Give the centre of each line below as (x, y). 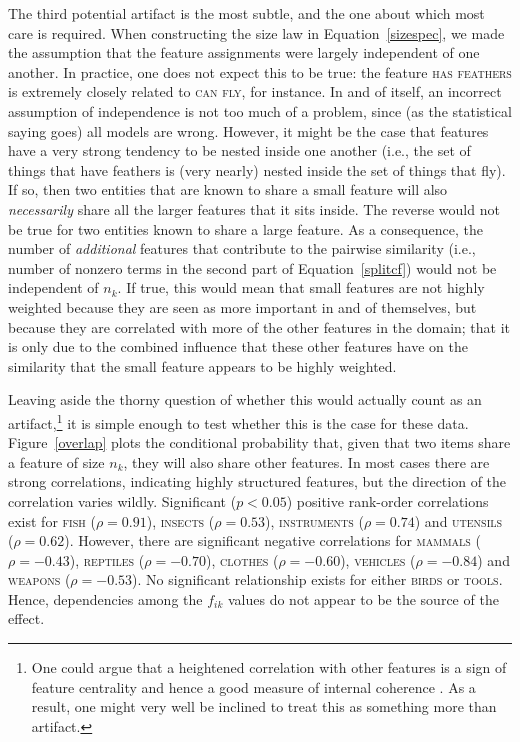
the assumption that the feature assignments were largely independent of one (244, 52)
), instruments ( (314, 520)
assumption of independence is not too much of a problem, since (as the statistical (260, 110)
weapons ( (39, 579)
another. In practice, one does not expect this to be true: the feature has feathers (260, 71)
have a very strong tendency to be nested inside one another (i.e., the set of (239, 150)
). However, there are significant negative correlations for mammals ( (273, 540)
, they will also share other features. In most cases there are (306, 461)
